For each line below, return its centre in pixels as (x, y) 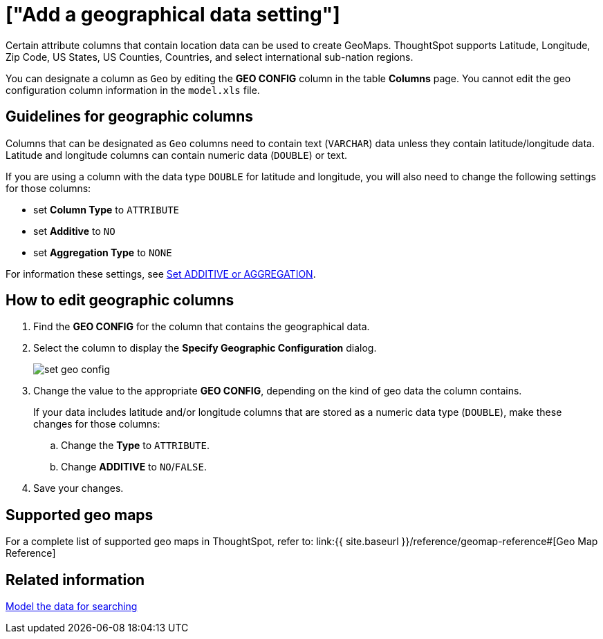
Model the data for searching (72, 607)
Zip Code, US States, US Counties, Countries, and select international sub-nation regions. (210, 57)
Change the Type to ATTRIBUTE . (135, 446)
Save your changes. (78, 488)
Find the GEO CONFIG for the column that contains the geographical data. (202, 327)
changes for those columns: (97, 424)
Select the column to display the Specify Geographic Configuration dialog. (205, 348)
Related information (75, 580)
